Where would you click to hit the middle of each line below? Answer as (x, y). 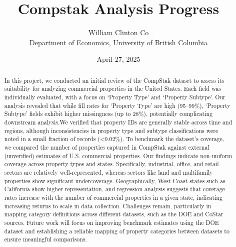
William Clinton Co (118, 32)
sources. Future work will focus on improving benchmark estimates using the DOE (111, 222)
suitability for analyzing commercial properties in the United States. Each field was (113, 89)
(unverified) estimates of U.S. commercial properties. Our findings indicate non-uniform (118, 155)
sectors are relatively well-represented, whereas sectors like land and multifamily (108, 172)
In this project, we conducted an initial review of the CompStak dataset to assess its (114, 80)
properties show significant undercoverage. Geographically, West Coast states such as (115, 180)
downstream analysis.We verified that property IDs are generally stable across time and (118, 122)
